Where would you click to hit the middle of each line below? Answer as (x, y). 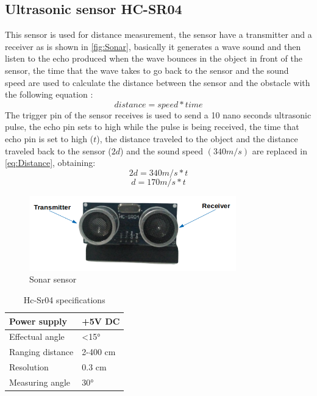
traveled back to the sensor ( (58, 150)
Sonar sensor (53, 279)
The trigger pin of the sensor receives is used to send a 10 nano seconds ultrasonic (158, 114)
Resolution (29, 367)
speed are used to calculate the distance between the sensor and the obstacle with (158, 82)
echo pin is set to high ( (49, 138)
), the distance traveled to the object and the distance (197, 138)
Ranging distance (41, 352)
